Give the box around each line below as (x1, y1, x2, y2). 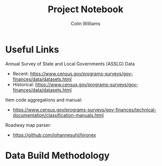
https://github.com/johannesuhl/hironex (12, 132, 96, 138)
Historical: (12, 81, 35, 87)
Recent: (12, 70, 29, 77)
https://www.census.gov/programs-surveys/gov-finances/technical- (12, 106, 157, 113)
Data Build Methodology (5, 150, 110, 161)
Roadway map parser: (5, 122, 52, 128)
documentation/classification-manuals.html (12, 112, 104, 118)
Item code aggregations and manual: (5, 97, 83, 103)
